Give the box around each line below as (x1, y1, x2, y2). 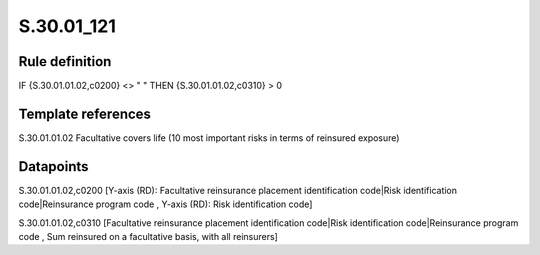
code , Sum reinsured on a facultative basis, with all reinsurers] (18, 231, 279, 243)
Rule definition (18, 53, 112, 70)
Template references (18, 105, 152, 122)
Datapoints (18, 158, 89, 175)
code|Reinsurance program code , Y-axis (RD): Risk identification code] (18, 198, 313, 210)
